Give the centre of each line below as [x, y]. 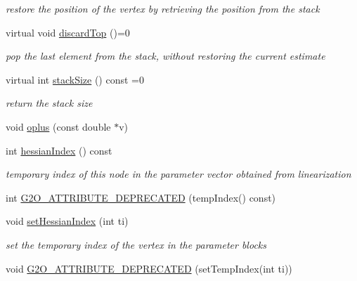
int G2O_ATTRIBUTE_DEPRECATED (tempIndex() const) [141, 197]
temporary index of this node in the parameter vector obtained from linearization [178, 174]
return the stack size [49, 103]
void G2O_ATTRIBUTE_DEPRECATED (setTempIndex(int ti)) [149, 268]
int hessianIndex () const [59, 150]
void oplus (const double [58, 126]
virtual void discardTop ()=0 [68, 32]
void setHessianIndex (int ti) [67, 221]
